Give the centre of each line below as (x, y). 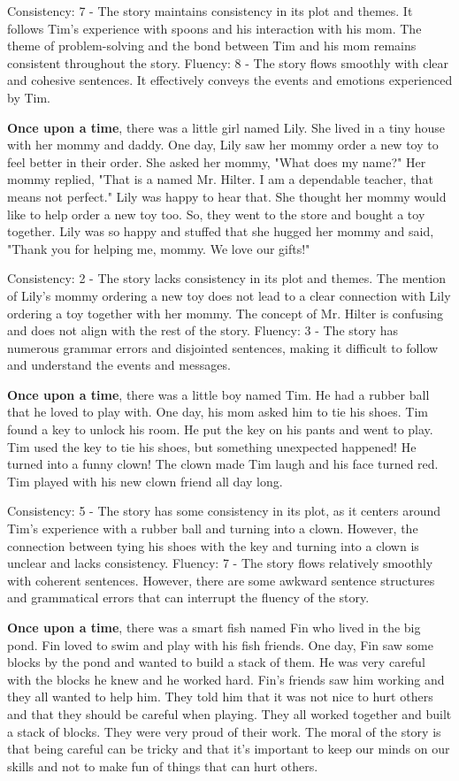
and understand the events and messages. (119, 365)
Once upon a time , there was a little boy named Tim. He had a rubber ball (218, 394)
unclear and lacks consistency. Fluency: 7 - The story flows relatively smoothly (220, 563)
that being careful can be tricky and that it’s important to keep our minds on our (229, 749)
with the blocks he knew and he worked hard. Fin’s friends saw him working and (226, 679)
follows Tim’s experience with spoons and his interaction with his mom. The (214, 28)
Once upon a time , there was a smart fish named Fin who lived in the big (214, 627)
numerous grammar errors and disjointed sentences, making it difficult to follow (223, 347)
